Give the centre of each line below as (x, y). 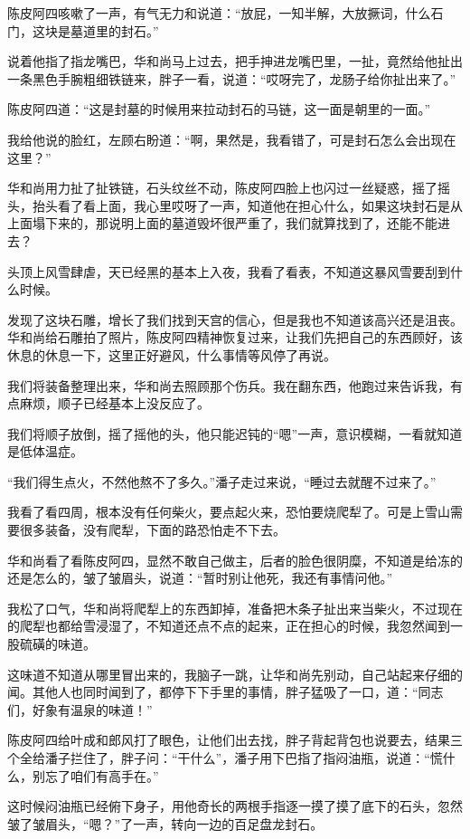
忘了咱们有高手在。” (102, 775)
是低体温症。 (45, 451)
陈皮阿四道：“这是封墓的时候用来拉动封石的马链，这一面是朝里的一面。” (219, 109)
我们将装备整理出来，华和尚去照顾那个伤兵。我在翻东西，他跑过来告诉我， (229, 385)
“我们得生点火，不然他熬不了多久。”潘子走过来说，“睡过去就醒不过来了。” (222, 481)
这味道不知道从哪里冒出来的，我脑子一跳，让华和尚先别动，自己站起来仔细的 (235, 674)
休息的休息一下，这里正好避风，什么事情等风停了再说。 (172, 354)
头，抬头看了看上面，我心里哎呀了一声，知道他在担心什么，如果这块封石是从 (235, 205)
